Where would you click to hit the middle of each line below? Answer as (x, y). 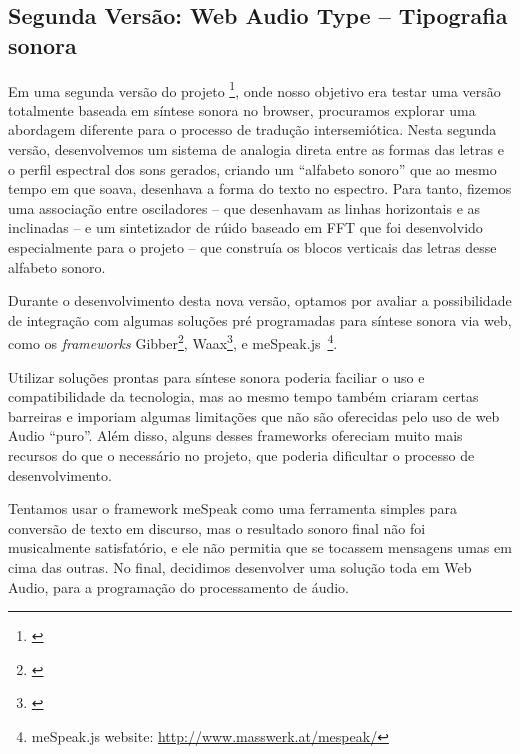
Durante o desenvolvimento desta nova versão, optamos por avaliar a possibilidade (260, 300)
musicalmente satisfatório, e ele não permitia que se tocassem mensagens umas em (260, 547)
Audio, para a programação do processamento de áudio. (178, 586)
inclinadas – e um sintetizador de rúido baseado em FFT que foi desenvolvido (245, 227)
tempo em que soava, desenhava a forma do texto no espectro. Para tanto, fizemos (260, 188)
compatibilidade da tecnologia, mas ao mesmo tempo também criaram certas (243, 396)
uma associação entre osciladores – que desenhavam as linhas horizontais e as (244, 207)
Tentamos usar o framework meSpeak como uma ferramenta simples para (232, 508)
